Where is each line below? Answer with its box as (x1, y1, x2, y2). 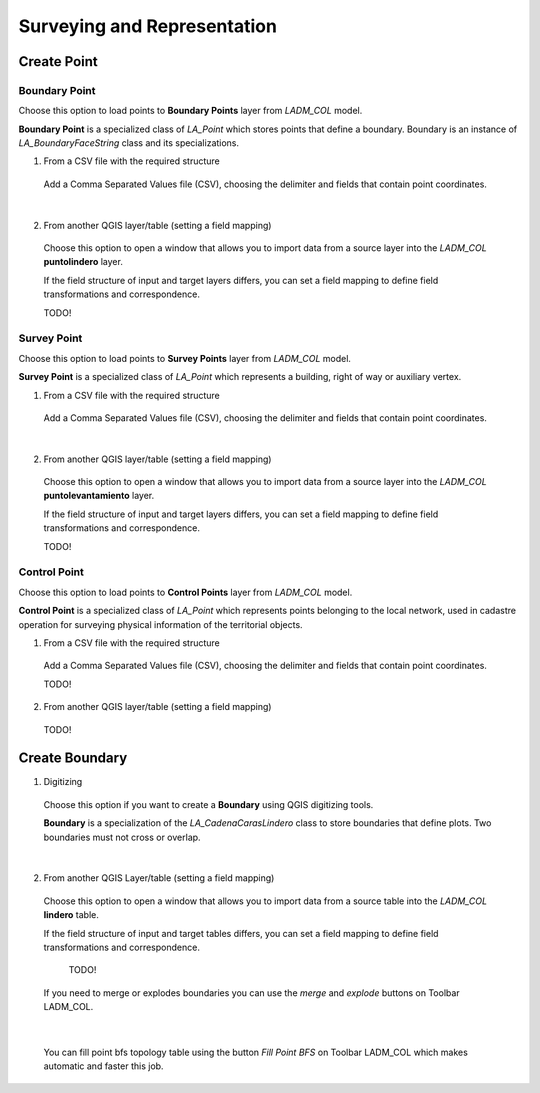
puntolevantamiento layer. (43, 490, 155, 502)
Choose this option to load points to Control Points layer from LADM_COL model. (18, 586, 353, 598)
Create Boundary (18, 750, 128, 767)
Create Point (18, 53, 99, 70)
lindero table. (43, 909, 100, 921)
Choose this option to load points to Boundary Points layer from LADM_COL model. (18, 105, 363, 117)
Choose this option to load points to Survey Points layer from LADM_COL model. (18, 352, 352, 364)
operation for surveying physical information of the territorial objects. (18, 618, 304, 630)
